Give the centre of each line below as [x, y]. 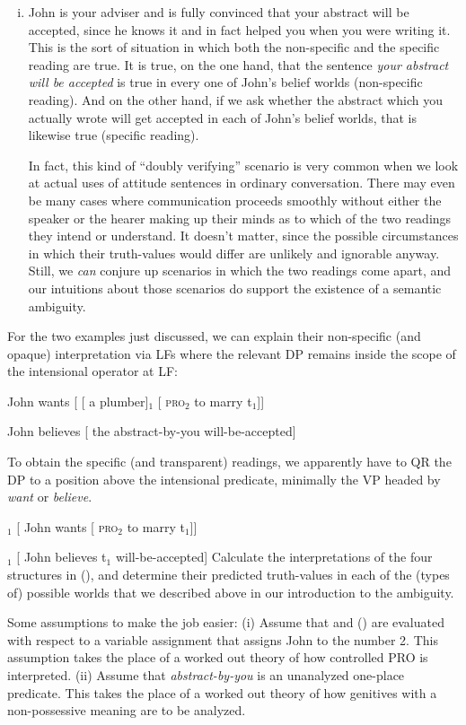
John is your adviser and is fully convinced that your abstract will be [219, 12]
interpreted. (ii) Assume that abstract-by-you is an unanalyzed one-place [206, 675]
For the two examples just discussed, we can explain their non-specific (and [214, 336]
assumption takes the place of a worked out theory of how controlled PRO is [218, 657]
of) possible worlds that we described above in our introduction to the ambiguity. [231, 592]
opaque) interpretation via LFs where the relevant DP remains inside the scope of [232, 353]
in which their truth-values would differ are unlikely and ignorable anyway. [234, 253]
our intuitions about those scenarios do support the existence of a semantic [235, 288]
